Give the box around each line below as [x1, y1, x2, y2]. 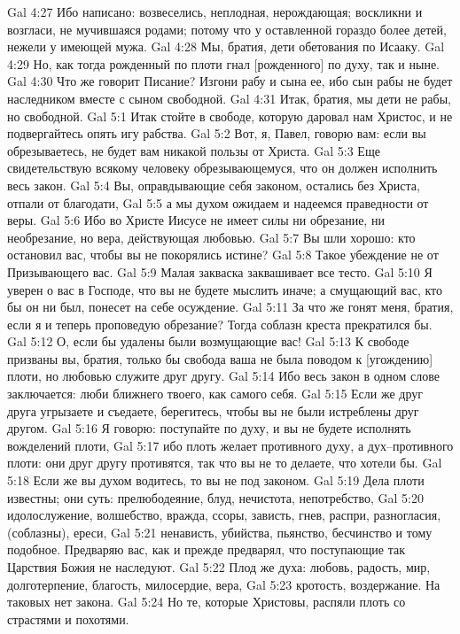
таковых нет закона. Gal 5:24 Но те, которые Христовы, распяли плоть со [7, 592, 406, 611]
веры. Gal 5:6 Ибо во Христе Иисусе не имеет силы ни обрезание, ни [7, 211, 385, 229]
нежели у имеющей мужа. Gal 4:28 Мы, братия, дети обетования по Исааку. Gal [7, 37, 445, 56]
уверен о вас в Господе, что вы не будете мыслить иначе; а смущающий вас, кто [7, 280, 443, 298]
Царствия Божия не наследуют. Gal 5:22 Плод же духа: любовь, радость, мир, [7, 558, 431, 576]
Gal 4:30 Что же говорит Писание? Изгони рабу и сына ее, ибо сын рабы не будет [7, 72, 453, 90]
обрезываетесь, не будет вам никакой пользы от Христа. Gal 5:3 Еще [7, 141, 380, 159]
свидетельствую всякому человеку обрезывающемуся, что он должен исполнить [7, 158, 438, 177]
